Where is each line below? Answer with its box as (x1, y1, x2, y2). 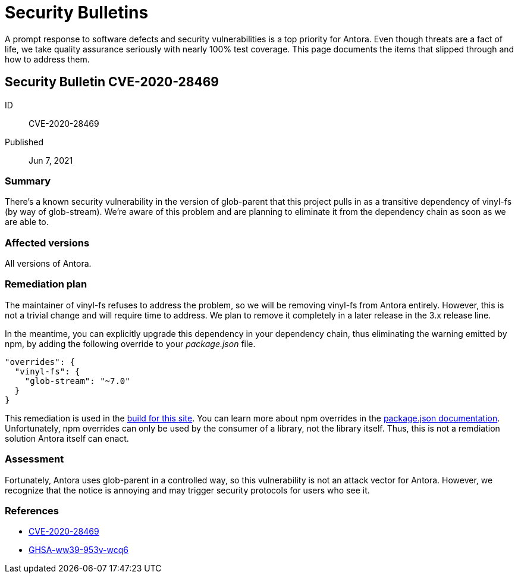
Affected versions (5, 236, 90, 249)
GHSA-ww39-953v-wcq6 (29, 545, 128, 555)
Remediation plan (5, 278, 87, 290)
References (5, 504, 59, 517)
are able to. (5, 217, 49, 227)
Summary (5, 174, 51, 187)
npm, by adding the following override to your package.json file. (5, 338, 256, 349)
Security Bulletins (5, 2, 149, 23)
